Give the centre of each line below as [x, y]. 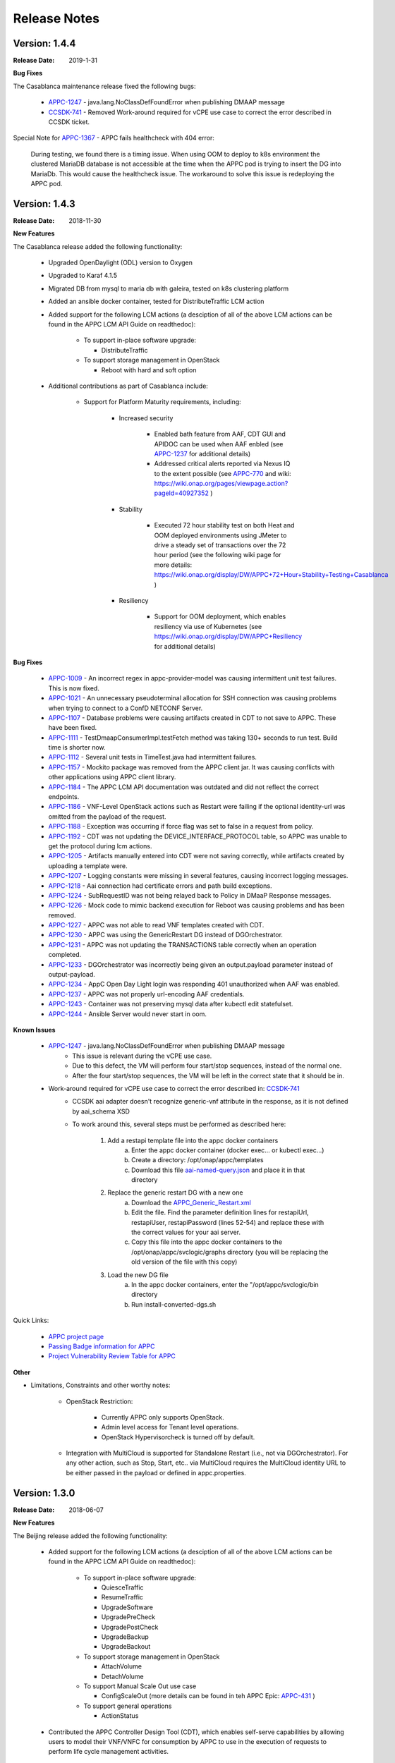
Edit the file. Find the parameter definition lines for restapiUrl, [220, 1212]
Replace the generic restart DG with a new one [175, 1192]
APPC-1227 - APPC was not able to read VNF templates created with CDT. [156, 925]
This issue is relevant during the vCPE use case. [142, 1056]
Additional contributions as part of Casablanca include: [128, 386]
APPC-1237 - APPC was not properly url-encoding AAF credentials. [146, 994]
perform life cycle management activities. [109, 1752]
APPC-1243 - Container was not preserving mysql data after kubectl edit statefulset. [171, 1004]
